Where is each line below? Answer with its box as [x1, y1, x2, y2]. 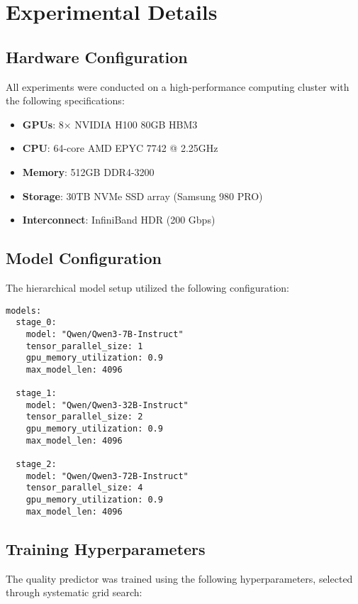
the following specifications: [6, 93, 125, 108]
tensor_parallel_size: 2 [26, 412, 143, 422]
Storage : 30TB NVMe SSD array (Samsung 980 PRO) [22, 188, 263, 203]
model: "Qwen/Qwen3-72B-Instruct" [26, 471, 189, 481]
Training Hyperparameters [6, 537, 206, 559]
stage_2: [16, 459, 57, 470]
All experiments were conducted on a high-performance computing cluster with [6, 79, 349, 94]
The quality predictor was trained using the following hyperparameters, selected [6, 571, 353, 586]
